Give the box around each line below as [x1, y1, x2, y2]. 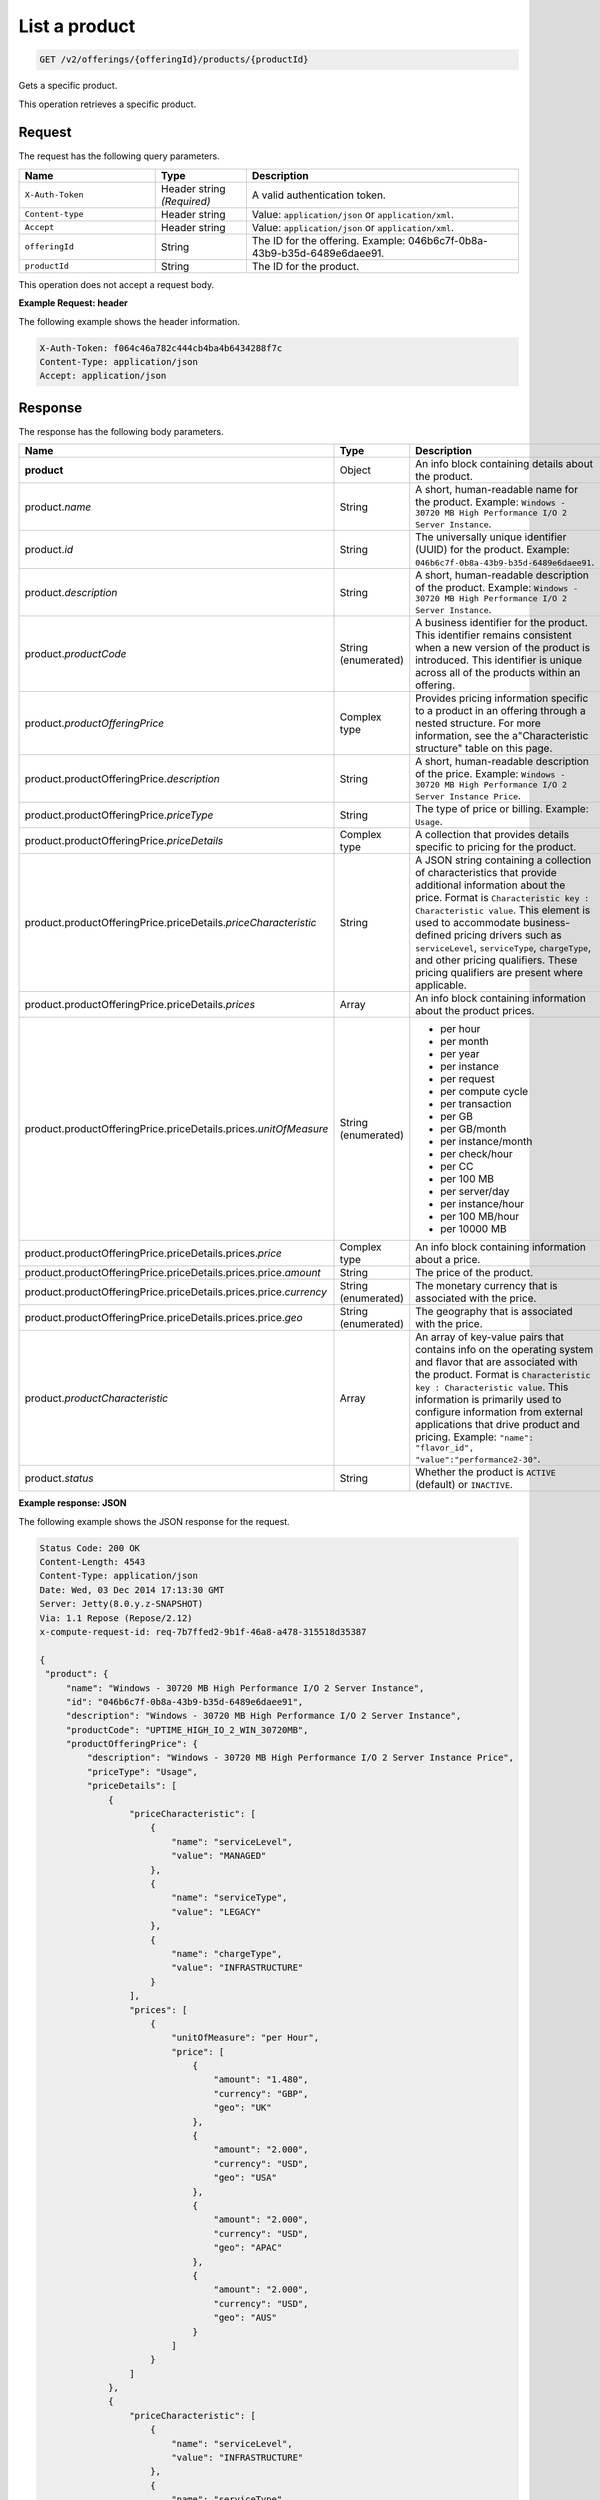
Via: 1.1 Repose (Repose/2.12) [39, 1612, 194, 1624]
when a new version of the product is [415, 641, 590, 655]
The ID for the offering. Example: [251, 233, 406, 247]
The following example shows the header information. [18, 315, 240, 327]
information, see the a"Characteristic [415, 729, 589, 743]
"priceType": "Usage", [86, 1766, 199, 1777]
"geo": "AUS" [213, 2312, 277, 2324]
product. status [24, 1471, 94, 1485]
